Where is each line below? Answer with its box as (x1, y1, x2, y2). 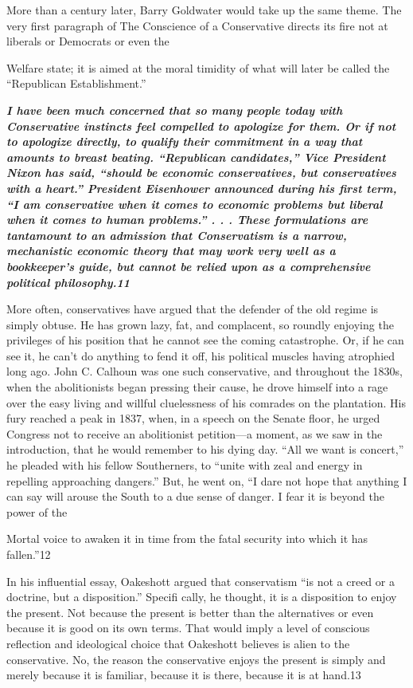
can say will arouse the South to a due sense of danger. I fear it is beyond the (6, 488, 384, 505)
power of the (6, 503, 68, 520)
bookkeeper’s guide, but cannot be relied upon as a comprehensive (6, 258, 371, 274)
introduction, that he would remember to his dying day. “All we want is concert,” (6, 441, 404, 458)
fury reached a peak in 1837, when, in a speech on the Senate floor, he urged (6, 410, 380, 427)
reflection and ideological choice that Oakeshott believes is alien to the (6, 635, 350, 651)
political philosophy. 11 (6, 273, 131, 290)
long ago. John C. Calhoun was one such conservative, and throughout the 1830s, (6, 363, 403, 379)
